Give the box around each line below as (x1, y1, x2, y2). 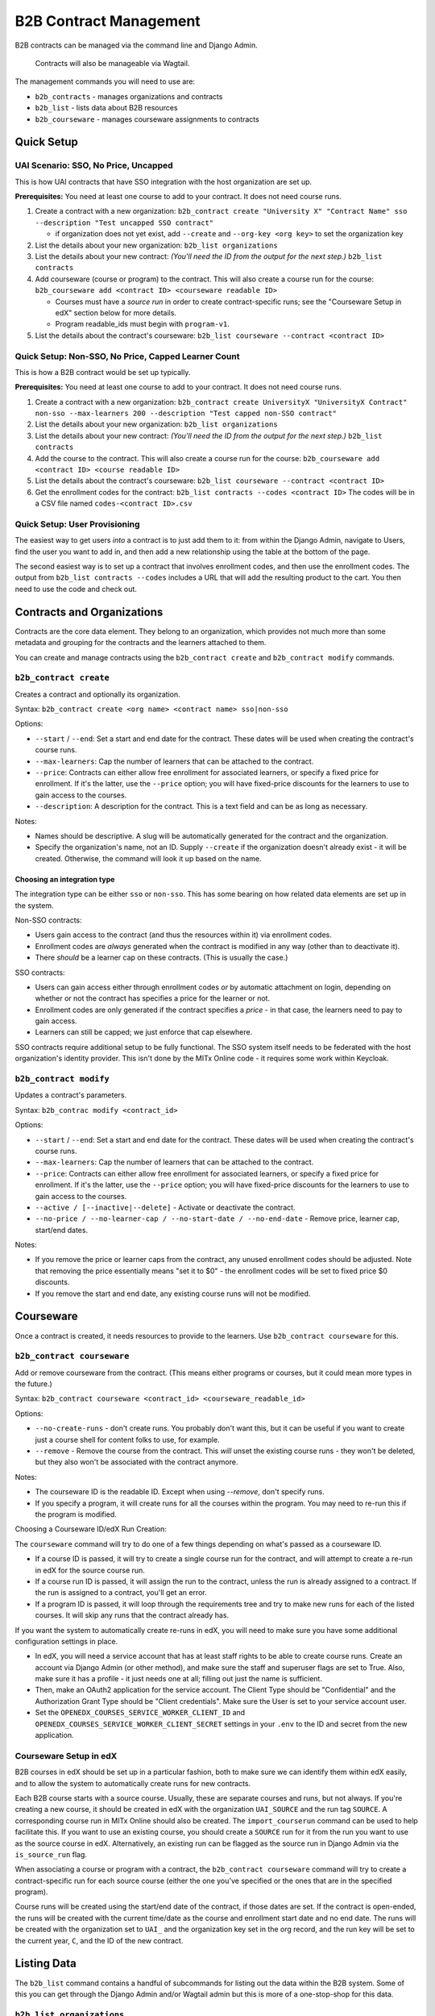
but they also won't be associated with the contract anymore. (35, 1457, 238, 1467)
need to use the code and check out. (14, 584, 137, 594)
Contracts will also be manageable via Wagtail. (35, 58, 190, 68)
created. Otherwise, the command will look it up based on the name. (35, 853, 262, 863)
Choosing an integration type (14, 874, 115, 884)
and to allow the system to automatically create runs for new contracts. (14, 1778, 251, 1788)
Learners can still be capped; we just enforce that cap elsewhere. (35, 1027, 253, 1037)
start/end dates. (35, 1225, 89, 1235)
